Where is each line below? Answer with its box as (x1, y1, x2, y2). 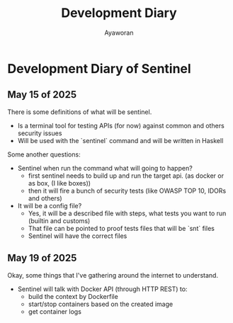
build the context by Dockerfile (28, 292, 118, 300)
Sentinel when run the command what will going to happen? (17, 164, 193, 172)
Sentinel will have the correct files (28, 232, 127, 240)
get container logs (28, 307, 81, 316)
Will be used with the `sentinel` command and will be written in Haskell (17, 136, 224, 144)
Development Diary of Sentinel (7, 60, 191, 76)
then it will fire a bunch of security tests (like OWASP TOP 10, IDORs (28, 186, 227, 195)
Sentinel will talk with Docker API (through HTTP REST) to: (17, 285, 188, 293)
